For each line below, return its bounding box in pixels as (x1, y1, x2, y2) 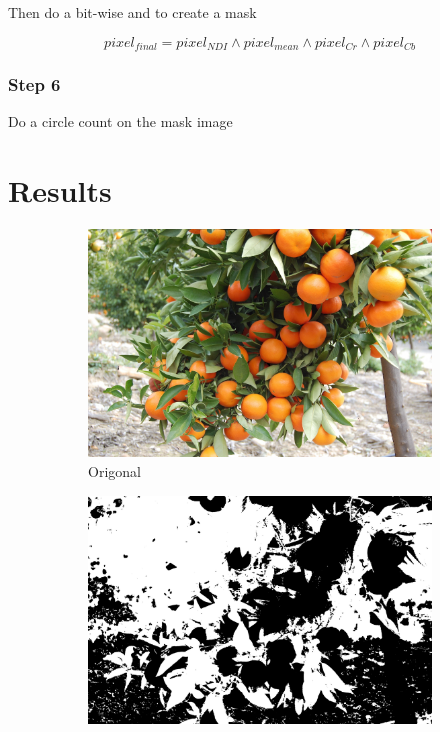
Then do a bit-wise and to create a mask (8, 2, 257, 22)
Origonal (88, 461, 141, 482)
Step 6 (8, 71, 61, 96)
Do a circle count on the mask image (8, 111, 233, 132)
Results (8, 170, 112, 211)
